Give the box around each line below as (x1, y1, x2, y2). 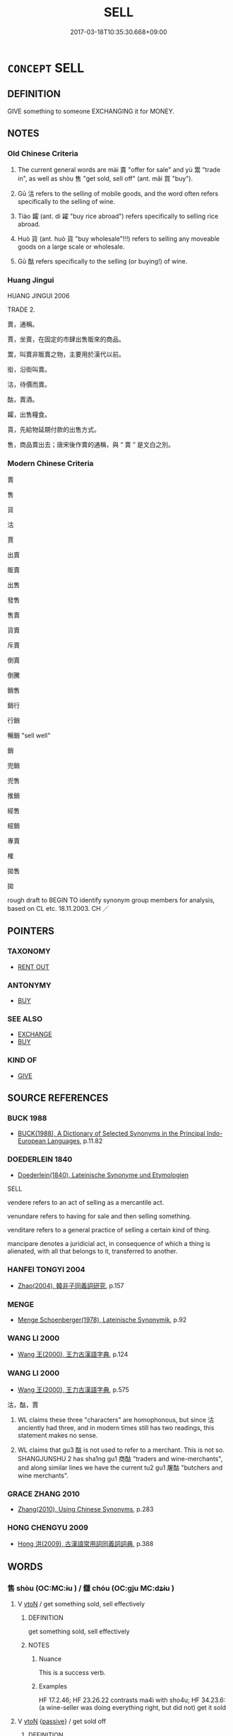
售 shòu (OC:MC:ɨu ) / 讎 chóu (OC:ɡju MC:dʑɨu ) (7, 1583, 175, 1593)
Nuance (38, 1655, 62, 1663)
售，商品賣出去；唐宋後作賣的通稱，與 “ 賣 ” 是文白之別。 (7, 440, 175, 448)
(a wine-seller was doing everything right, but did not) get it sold (38, 1703, 227, 1712)
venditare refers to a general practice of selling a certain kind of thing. (7, 1225, 211, 1234)
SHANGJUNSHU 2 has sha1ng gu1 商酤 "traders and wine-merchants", (17, 1454, 223, 1463)
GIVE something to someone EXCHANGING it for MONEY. (7, 107, 175, 115)
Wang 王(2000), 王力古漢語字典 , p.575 (17, 1385, 129, 1394)
